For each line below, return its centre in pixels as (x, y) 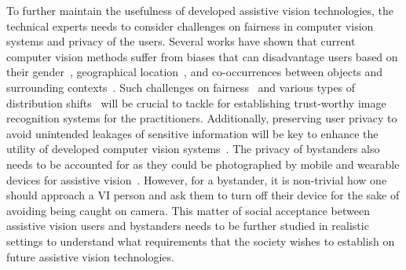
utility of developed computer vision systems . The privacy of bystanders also (193, 149)
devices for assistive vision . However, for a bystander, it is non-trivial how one (197, 179)
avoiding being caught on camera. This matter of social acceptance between (188, 210)
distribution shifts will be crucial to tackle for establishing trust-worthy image (196, 102)
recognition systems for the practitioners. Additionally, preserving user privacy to (202, 118)
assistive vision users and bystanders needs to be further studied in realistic (188, 226)
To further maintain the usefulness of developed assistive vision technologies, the (200, 10)
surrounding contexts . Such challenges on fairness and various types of (181, 87)
